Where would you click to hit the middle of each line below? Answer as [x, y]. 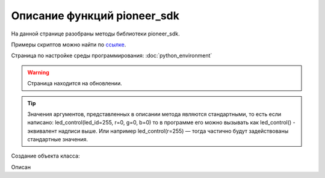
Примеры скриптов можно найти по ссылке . [69, 44]
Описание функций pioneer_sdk [95, 16]
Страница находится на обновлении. [75, 84]
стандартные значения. [58, 140]
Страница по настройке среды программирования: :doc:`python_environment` [112, 56]
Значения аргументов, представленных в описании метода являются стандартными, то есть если [154, 114]
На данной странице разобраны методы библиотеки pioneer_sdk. [95, 34]
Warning [38, 72]
